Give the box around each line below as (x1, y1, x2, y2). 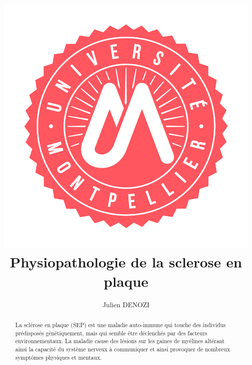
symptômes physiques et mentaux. (15, 353, 102, 361)
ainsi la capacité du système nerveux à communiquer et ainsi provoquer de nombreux (15, 345, 230, 353)
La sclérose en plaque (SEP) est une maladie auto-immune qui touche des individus (15, 320, 226, 329)
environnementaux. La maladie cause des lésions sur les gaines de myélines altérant (15, 337, 225, 345)
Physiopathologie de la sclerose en (10, 252, 242, 272)
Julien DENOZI (102, 299, 150, 309)
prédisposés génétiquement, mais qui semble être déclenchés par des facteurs (15, 329, 207, 337)
